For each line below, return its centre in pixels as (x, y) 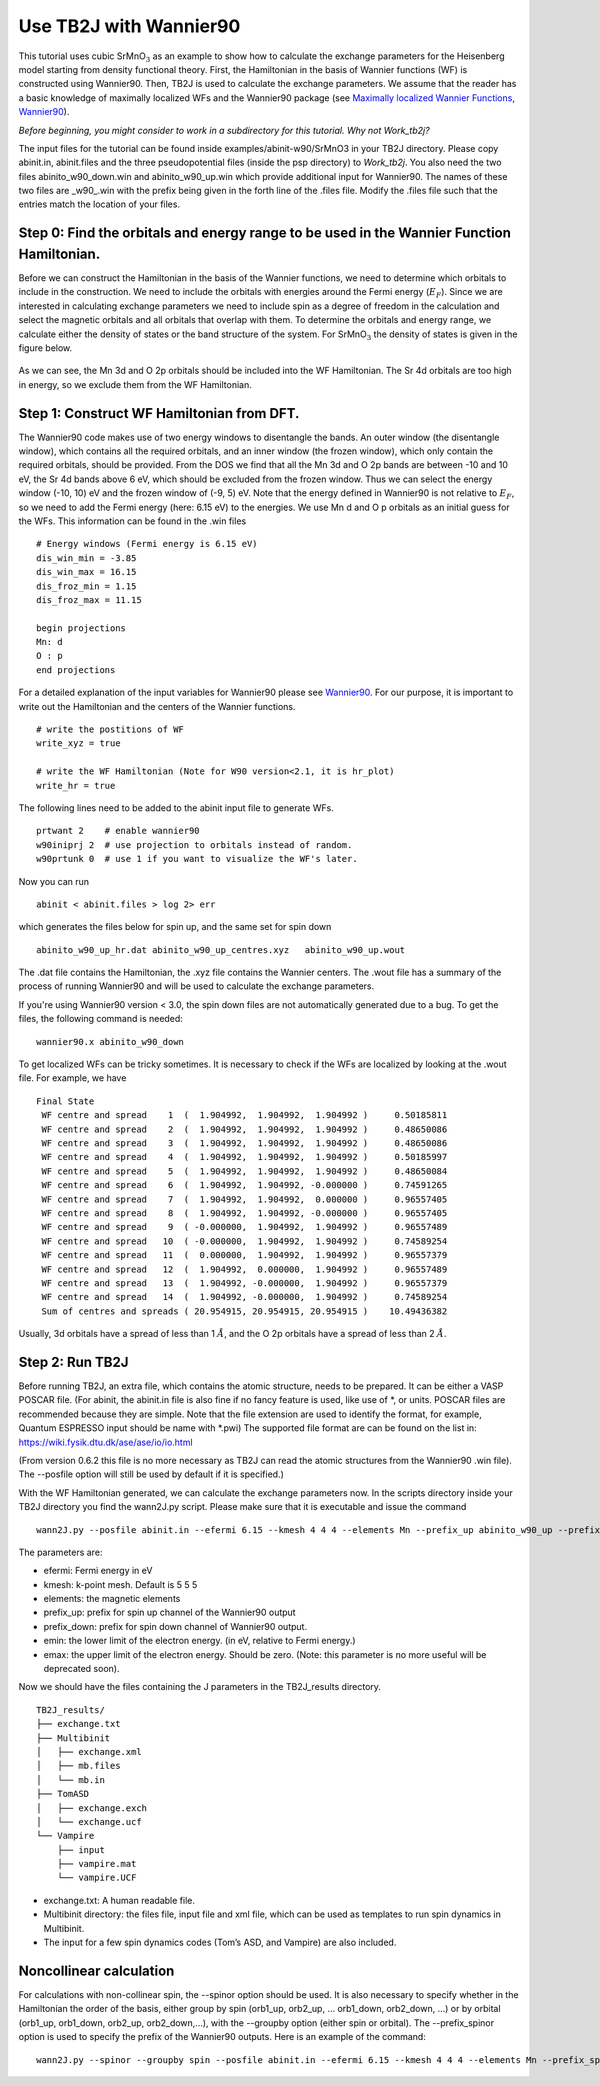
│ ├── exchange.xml (89, 1751)
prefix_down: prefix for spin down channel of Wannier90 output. (175, 1626)
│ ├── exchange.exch (92, 1808)
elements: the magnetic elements (112, 1599)
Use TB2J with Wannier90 (129, 26)
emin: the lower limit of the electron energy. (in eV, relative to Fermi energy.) (199, 1641)
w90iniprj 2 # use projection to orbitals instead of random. (194, 844)
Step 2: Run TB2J (73, 1361)
